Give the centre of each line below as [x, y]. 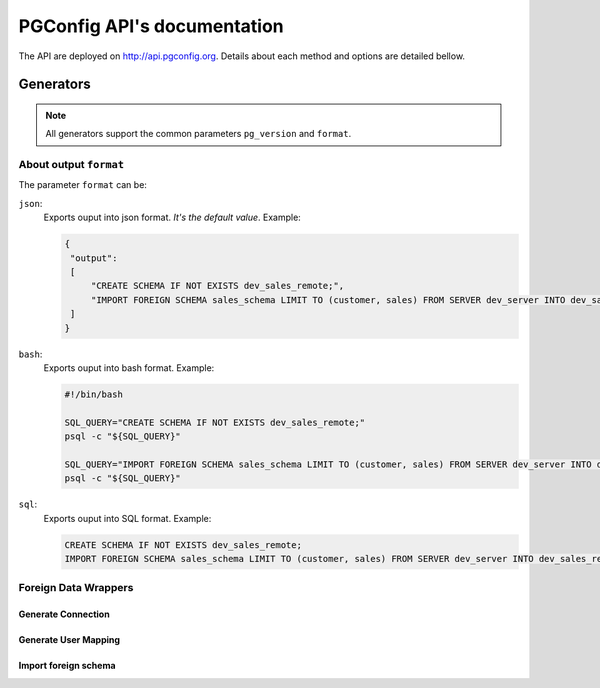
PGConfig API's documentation [151, 26]
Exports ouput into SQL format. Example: [127, 518]
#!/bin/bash [94, 394]
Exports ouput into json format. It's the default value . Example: [172, 217]
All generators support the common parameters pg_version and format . [198, 134]
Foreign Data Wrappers [76, 588]
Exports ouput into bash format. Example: [129, 367]
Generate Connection [64, 614]
